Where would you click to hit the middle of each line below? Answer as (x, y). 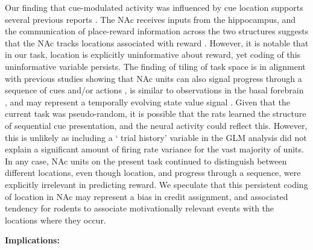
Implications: (32, 240)
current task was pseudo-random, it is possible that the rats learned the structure (156, 114)
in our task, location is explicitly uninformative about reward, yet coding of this (153, 55)
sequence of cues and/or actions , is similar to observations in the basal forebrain (154, 90)
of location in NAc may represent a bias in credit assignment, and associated (147, 196)
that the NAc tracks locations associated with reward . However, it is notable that (157, 42)
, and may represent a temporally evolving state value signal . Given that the (147, 102)
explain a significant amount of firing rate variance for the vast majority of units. (154, 149)
